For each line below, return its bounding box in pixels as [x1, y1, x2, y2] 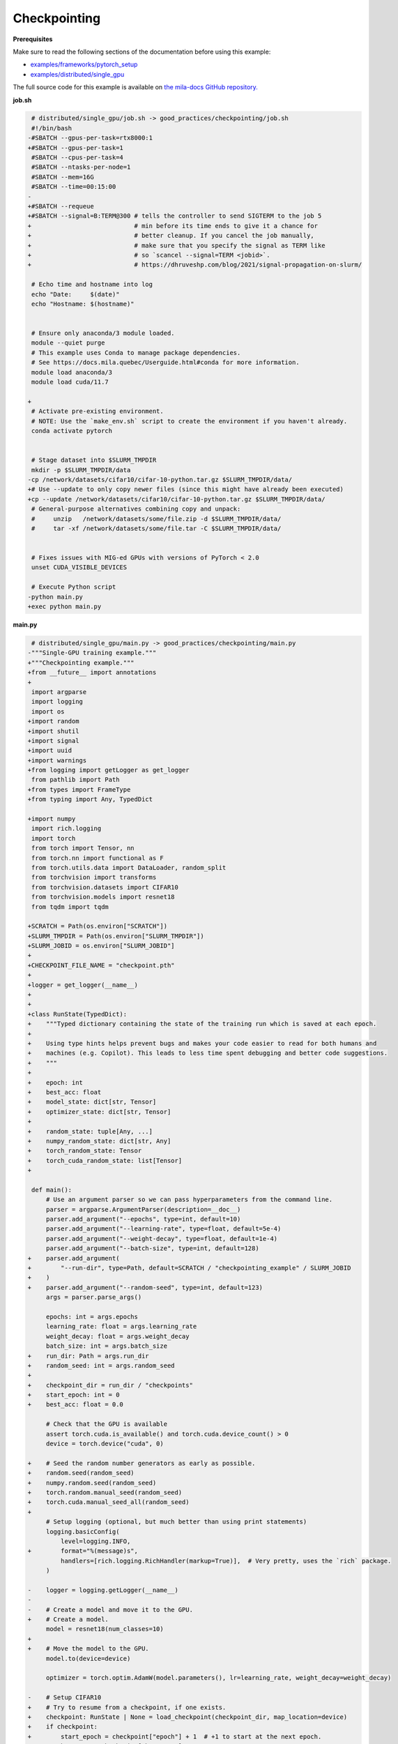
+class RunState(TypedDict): [27, 1010, 128, 1018]
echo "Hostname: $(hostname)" [31, 300, 135, 308]
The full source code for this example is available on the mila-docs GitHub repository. [13, 83, 258, 91]
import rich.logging [31, 825, 102, 833]
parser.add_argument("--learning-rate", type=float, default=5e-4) [45, 1225, 282, 1233]
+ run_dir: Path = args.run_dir [27, 1352, 149, 1360]
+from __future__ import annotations [27, 668, 157, 677]
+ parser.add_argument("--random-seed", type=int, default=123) [27, 1284, 263, 1291]
